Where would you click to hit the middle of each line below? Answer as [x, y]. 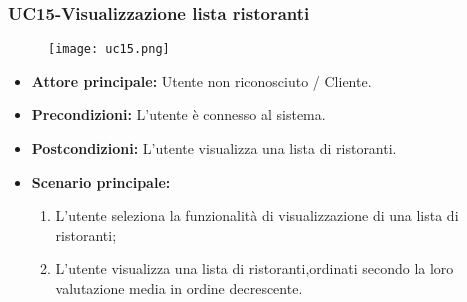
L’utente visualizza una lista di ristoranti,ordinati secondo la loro [254, 268]
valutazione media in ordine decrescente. [179, 288]
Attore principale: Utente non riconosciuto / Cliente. [201, 80]
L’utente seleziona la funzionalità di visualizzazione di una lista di [257, 215]
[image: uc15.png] [109, 49]
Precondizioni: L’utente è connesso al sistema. [178, 114]
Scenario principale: [101, 181]
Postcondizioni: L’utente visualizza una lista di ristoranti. [214, 148]
